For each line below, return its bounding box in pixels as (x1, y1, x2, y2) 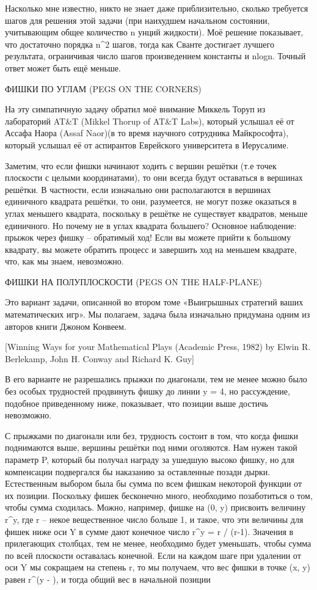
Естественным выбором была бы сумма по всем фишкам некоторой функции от (5, 477, 302, 490)
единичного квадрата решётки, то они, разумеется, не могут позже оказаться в (5, 195, 297, 208)
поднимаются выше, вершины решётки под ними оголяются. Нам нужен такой (5, 441, 297, 454)
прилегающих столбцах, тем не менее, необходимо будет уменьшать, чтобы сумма (5, 537, 312, 550)
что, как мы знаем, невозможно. (5, 255, 124, 268)
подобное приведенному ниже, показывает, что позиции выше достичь (5, 396, 268, 409)
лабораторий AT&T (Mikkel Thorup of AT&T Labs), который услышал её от (5, 114, 294, 127)
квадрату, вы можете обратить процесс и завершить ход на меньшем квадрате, (5, 242, 297, 255)
